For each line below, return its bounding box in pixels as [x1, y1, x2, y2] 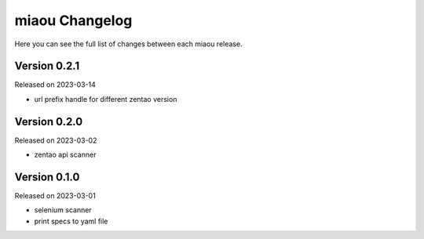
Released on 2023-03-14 [14, 80, 96, 89]
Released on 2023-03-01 [14, 191, 96, 201]
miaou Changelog [14, 12, 133, 29]
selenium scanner [34, 205, 92, 215]
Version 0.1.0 [14, 170, 80, 183]
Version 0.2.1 [14, 60, 80, 73]
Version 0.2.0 [14, 114, 83, 129]
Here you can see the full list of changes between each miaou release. [14, 39, 243, 49]
